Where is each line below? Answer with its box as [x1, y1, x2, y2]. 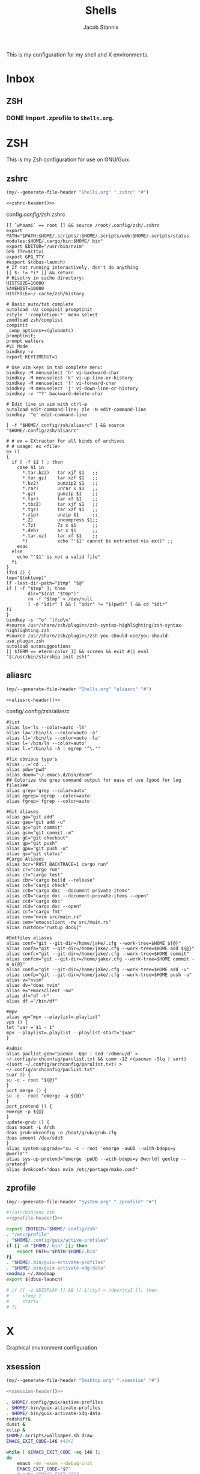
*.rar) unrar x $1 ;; [22, 485, 98, 492]
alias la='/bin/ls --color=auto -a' [6, 729, 98, 735]
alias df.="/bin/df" [6, 998, 58, 1004]
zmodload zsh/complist [6, 317, 63, 324]
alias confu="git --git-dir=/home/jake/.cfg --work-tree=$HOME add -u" [6, 966, 189, 972]
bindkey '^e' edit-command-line [6, 412, 87, 418]
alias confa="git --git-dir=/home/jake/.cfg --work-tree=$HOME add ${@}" [6, 945, 195, 951]
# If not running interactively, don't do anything [6, 265, 138, 271]
